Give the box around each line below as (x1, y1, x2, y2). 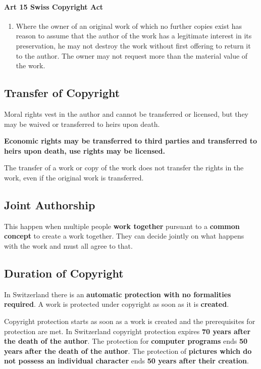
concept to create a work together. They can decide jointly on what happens (4, 230, 244, 241)
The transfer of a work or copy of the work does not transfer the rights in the (4, 162, 244, 173)
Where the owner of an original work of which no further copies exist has (16, 20, 242, 31)
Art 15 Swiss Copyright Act (4, 1, 103, 12)
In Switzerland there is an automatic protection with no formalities (4, 289, 231, 299)
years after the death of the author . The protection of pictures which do (4, 345, 252, 356)
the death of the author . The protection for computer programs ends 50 (4, 336, 248, 346)
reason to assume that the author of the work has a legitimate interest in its (16, 30, 252, 41)
